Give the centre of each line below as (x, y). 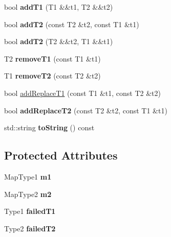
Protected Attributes (61, 155)
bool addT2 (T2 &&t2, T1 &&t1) (59, 41)
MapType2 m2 (28, 194)
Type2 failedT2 (30, 228)
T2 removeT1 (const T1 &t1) (52, 58)
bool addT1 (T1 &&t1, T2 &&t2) (59, 7)
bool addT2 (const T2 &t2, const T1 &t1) (72, 24)
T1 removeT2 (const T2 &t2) (52, 76)
